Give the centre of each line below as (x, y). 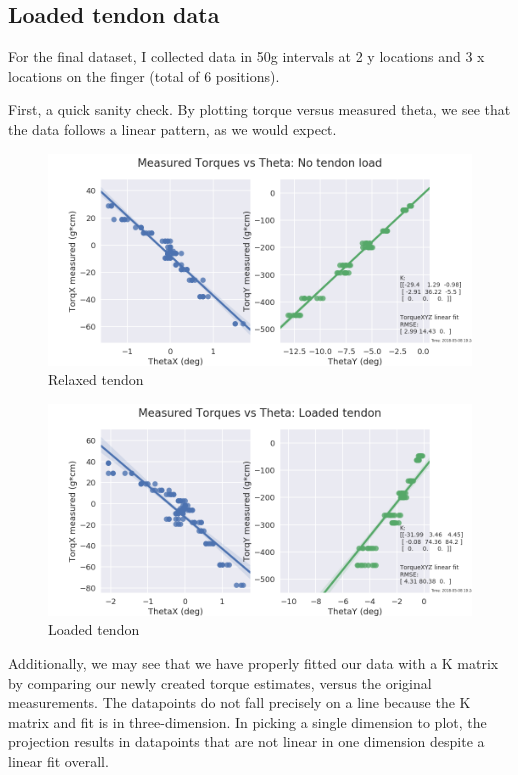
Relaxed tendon (96, 379)
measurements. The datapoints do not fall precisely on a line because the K (239, 702)
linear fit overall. (58, 760)
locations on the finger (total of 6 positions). (144, 75)
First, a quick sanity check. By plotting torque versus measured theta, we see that (259, 109)
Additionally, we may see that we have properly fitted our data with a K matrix (253, 662)
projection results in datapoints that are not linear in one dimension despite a (246, 741)
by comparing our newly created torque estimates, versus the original (220, 682)
